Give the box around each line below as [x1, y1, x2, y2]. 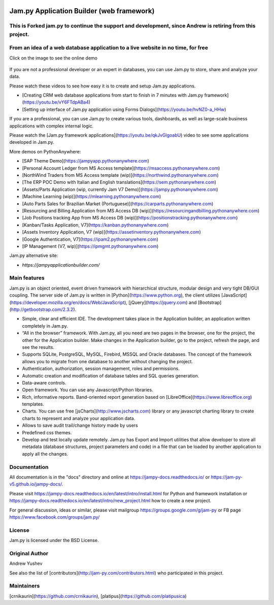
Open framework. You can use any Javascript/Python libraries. [22, 387, 153, 393]
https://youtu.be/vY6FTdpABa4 [23, 99, 89, 105]
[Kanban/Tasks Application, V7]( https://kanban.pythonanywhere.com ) [22, 221, 169, 228]
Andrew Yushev [9, 560, 43, 566]
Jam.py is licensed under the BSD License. [9, 537, 99, 544]
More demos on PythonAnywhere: [9, 148, 81, 154]
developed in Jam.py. [9, 139, 54, 145]
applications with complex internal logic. [9, 122, 94, 129]
